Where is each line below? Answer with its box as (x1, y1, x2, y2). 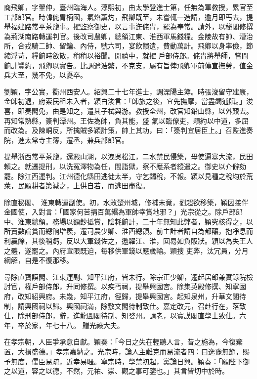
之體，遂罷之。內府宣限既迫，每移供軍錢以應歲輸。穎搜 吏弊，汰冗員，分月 (4, 245, 249, 255)
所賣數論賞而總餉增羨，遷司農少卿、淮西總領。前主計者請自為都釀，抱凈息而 (4, 226, 253, 236)
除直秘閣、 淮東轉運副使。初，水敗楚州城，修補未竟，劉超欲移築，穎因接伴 (4, 197, 249, 207)
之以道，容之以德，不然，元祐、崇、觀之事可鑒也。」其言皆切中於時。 (4, 366, 229, 376)
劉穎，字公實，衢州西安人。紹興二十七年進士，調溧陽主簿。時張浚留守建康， (4, 86, 253, 96)
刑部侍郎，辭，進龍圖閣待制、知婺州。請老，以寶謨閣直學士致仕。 (24, 310, 239, 321)
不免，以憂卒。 (38, 70, 87, 80)
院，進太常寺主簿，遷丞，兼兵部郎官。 (4, 134, 128, 145)
